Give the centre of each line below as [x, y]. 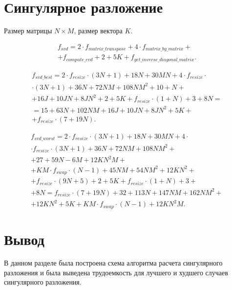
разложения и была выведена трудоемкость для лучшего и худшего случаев [116, 272]
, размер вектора [98, 31]
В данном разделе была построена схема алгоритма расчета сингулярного [113, 263]
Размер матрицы [28, 31]
